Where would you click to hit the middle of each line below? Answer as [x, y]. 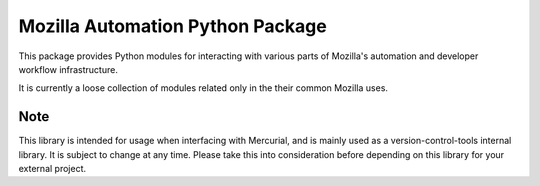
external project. [52, 169]
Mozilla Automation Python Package [172, 26]
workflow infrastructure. [68, 69]
